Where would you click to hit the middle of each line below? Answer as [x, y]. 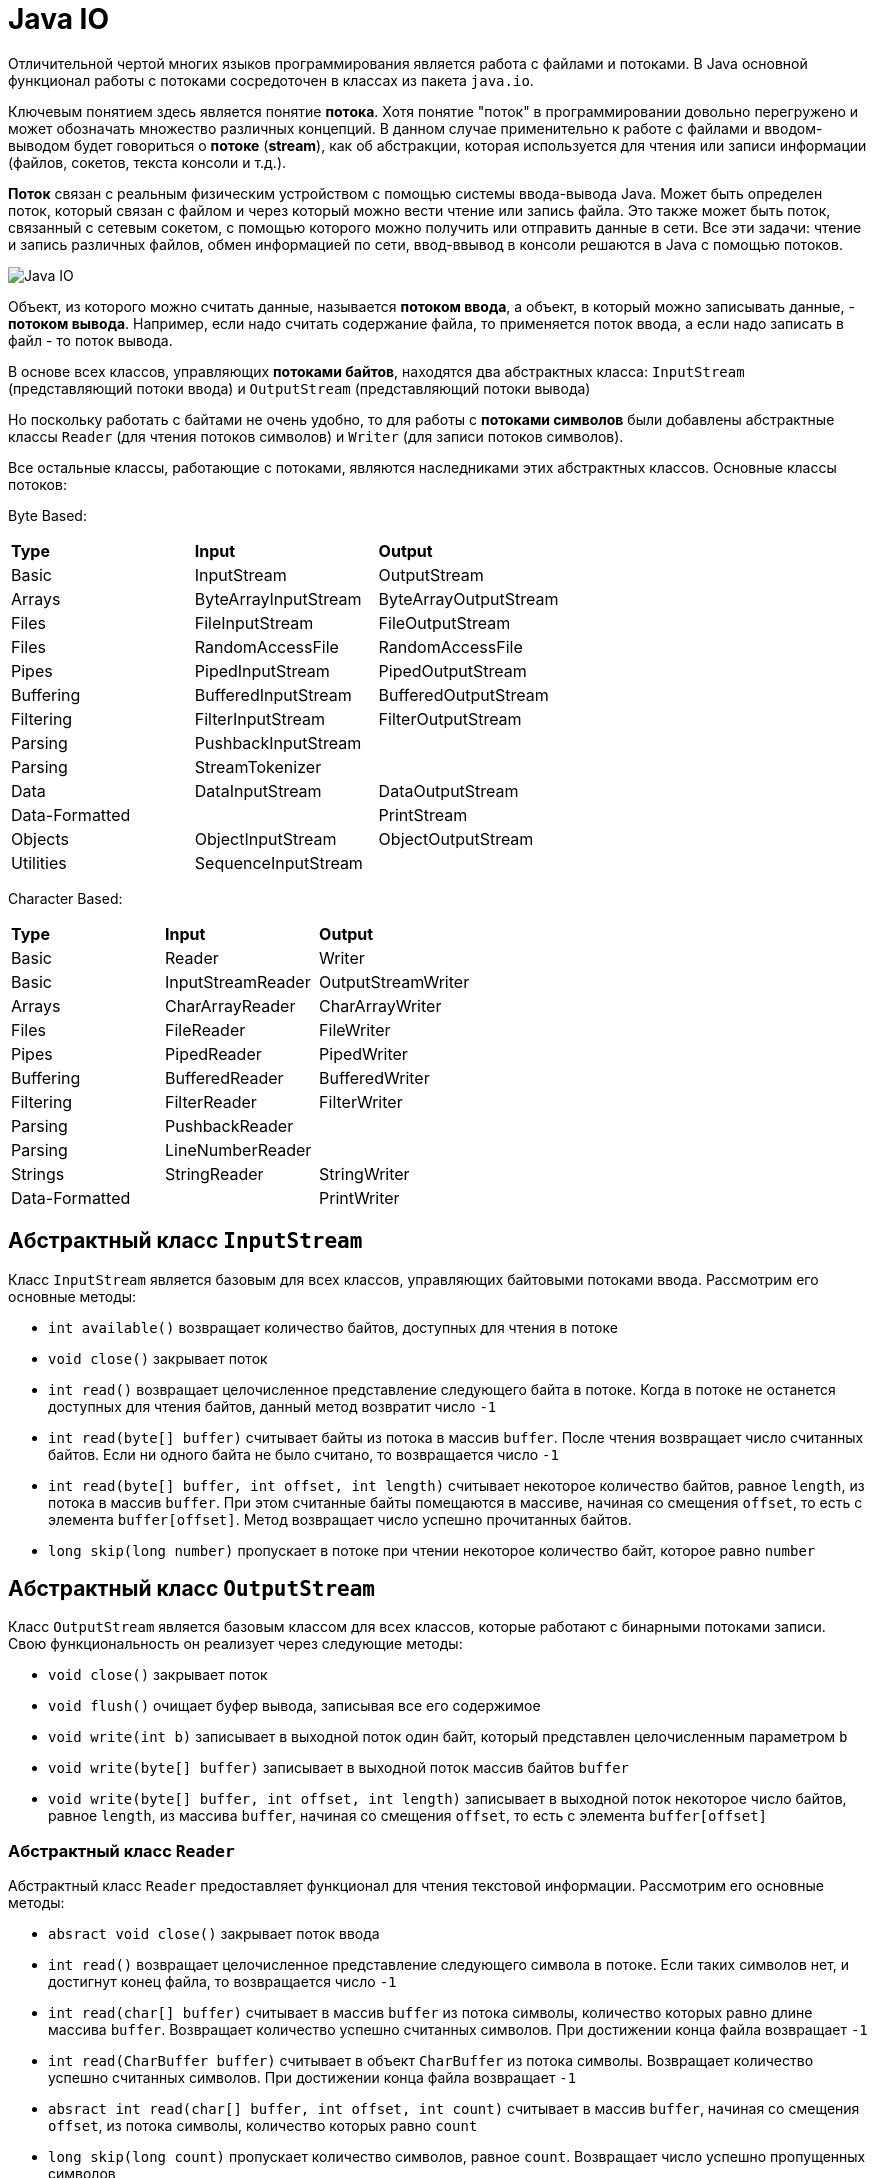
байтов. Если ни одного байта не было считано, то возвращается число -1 [303, 1454]
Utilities [39, 862]
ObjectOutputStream [456, 838]
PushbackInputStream [278, 742]
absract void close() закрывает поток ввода [214, 1934]
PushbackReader [229, 1125]
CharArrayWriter [380, 1005]
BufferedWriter [374, 1077]
